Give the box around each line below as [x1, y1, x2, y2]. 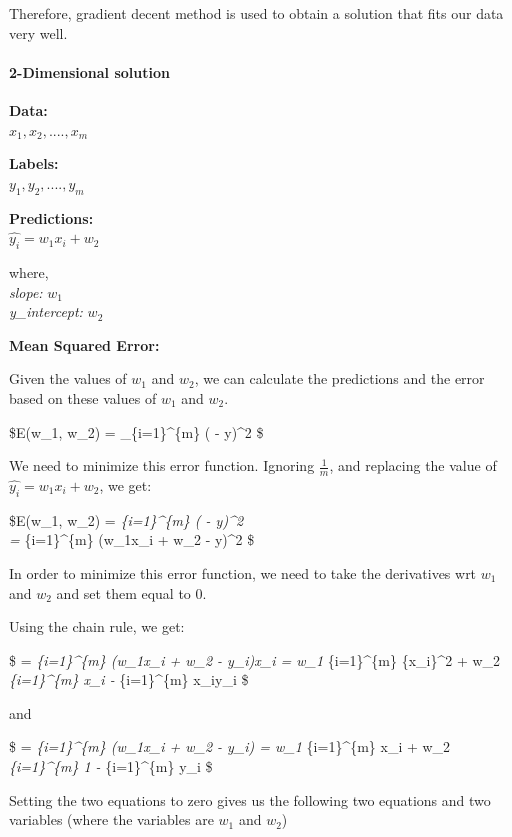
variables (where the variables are [9, 809, 214, 830]
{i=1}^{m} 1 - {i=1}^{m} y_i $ [9, 756, 213, 777]
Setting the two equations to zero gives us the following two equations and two [9, 789, 491, 810]
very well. [9, 22, 68, 43]
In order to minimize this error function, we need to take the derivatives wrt [9, 562, 477, 583]
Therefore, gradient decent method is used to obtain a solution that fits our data [9, 3, 504, 23]
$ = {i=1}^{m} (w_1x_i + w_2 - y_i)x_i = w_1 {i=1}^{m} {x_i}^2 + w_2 [9, 649, 501, 670]
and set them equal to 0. [56, 582, 207, 603]
